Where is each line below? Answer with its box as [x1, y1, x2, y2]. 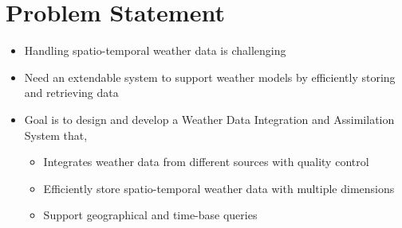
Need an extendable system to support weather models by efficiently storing [24, 68, 396, 85]
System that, [24, 126, 88, 143]
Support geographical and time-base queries [43, 207, 258, 223]
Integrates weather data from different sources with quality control [43, 153, 369, 170]
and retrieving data [24, 84, 119, 101]
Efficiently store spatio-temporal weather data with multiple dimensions [43, 180, 395, 196]
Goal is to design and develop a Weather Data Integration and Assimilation [24, 110, 395, 127]
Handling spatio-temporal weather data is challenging [24, 42, 286, 59]
